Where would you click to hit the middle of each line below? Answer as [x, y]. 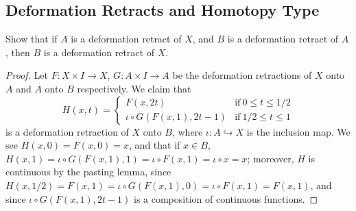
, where [187, 131]
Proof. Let [27, 75]
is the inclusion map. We [298, 131]
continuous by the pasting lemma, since [88, 172]
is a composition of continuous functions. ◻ [226, 198]
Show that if [32, 39]
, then [18, 52]
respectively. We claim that [134, 88]
